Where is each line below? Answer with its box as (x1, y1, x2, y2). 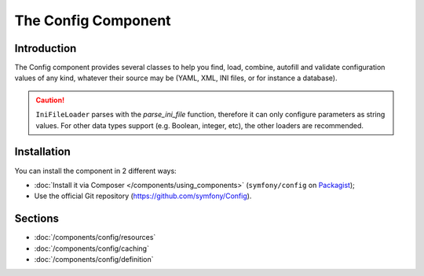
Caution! (35, 95, 65, 105)
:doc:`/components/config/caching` (34, 244, 149, 253)
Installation (14, 145, 71, 159)
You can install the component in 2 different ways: (14, 166, 177, 175)
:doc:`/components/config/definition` (34, 255, 154, 263)
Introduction (14, 42, 77, 55)
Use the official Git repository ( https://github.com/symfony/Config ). (34, 191, 252, 201)
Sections (14, 212, 59, 226)
